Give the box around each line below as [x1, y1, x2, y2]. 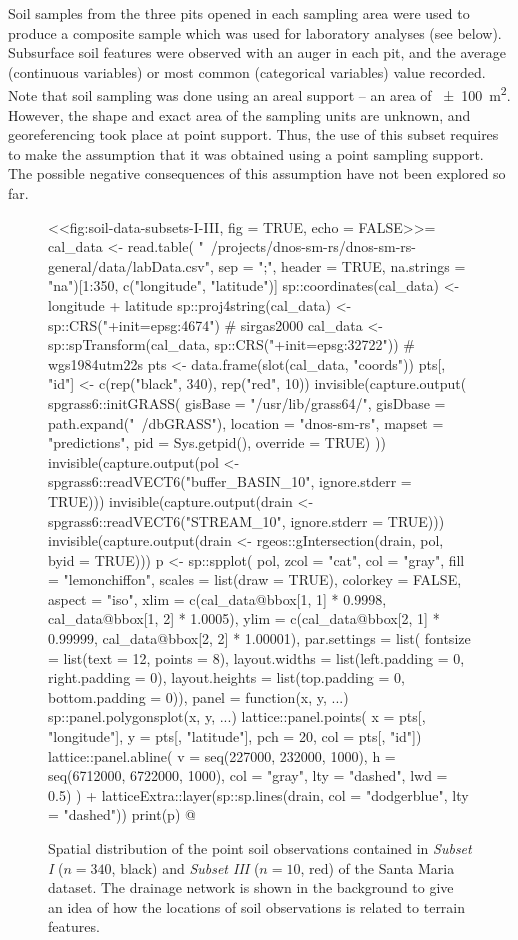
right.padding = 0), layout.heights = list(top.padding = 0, [48, 667, 405, 688]
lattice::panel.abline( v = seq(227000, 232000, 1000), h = [48, 745, 396, 766]
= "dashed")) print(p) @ [48, 804, 196, 825]
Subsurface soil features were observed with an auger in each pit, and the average [8, 42, 506, 63]
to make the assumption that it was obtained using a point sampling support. [8, 143, 484, 164]
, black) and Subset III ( [111, 857, 260, 878]
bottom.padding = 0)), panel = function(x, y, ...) [48, 686, 349, 707]
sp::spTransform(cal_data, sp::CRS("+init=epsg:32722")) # [48, 334, 416, 355]
